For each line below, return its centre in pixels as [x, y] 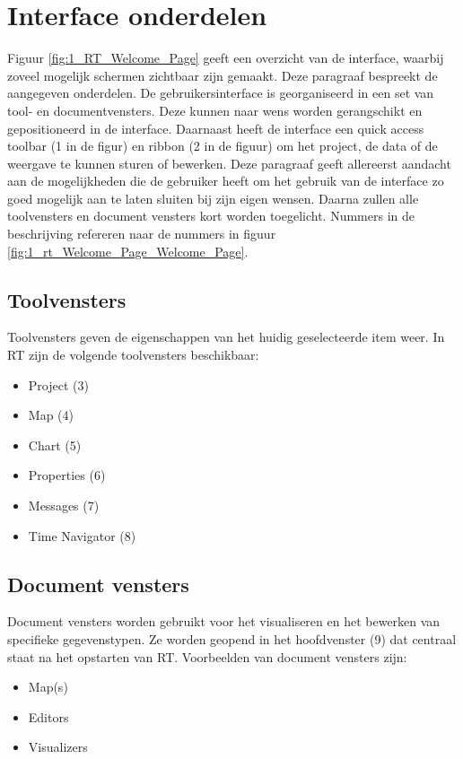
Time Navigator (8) [82, 535]
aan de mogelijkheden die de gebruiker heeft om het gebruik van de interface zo [226, 181]
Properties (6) [67, 475]
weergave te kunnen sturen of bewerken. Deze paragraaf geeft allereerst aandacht [229, 163]
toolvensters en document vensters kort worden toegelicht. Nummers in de [211, 216]
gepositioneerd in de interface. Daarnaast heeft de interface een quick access [216, 128]
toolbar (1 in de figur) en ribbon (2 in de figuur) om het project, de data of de [223, 146]
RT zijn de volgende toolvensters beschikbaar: [133, 355]
